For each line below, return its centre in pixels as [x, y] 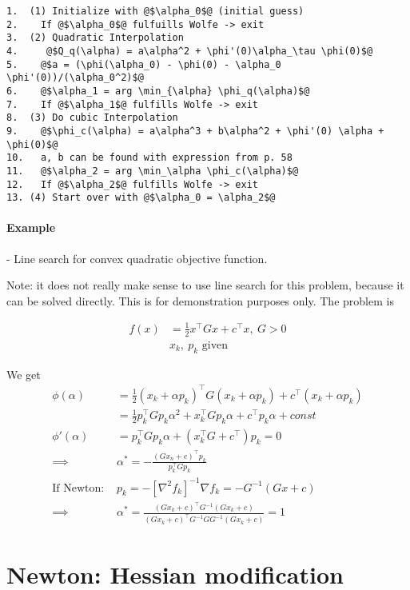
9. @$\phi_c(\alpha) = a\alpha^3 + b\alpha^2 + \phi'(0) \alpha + [195, 131]
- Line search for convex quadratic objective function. [137, 258]
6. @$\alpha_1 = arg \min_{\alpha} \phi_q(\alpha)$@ [158, 91]
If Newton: [78, 488]
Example [31, 227]
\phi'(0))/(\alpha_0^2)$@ [75, 78]
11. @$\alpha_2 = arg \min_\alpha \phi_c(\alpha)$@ [153, 171]
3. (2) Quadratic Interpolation [95, 38]
